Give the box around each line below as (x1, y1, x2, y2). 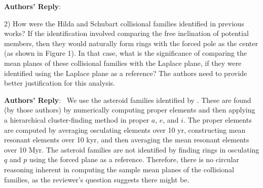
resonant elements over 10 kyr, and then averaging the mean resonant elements (4, 134, 249, 145)
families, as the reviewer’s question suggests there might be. (4, 174, 190, 184)
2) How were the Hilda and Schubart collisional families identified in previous (4, 18, 244, 28)
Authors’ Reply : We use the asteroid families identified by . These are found (4, 94, 251, 105)
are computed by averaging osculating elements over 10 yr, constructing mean (4, 124, 246, 135)
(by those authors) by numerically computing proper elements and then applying (4, 104, 255, 115)
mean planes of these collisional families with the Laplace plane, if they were (4, 57, 242, 68)
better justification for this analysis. (4, 78, 115, 88)
